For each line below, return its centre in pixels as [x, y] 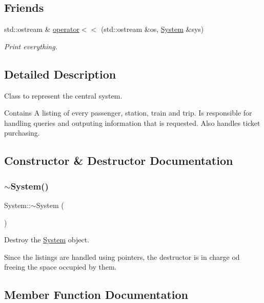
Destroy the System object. [47, 240]
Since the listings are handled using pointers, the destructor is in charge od [122, 257]
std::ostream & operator [42, 29]
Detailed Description [60, 74]
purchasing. [22, 133]
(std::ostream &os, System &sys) [152, 29]
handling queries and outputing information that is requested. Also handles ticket [132, 122]
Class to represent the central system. [63, 95]
